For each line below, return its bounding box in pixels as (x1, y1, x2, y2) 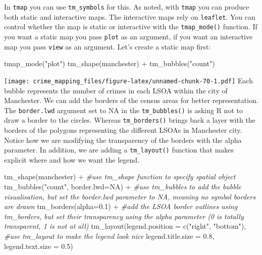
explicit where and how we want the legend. (4, 154, 139, 165)
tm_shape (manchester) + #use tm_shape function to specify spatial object (4, 171, 236, 182)
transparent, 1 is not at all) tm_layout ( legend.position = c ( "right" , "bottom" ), (4, 221, 246, 231)
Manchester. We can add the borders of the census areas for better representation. (4, 95, 258, 106)
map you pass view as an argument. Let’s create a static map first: (4, 41, 211, 52)
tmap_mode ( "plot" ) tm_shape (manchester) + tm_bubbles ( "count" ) (4, 58, 215, 69)
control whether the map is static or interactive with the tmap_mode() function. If (4, 21, 257, 32)
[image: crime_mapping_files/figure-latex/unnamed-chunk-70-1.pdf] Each (4, 75, 253, 85)
